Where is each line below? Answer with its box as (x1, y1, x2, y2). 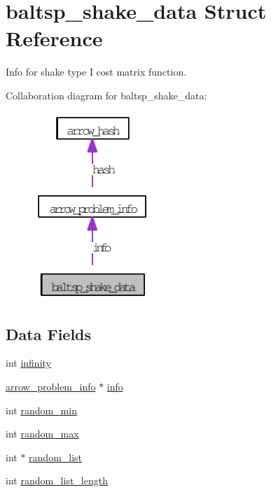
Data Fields (6, 323, 92, 344)
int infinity (6, 356, 51, 370)
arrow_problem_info (6, 379, 96, 393)
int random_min (6, 402, 77, 417)
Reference (6, 24, 103, 52)
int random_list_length (6, 473, 108, 488)
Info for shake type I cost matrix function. (6, 64, 187, 79)
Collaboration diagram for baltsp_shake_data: (6, 87, 207, 102)
